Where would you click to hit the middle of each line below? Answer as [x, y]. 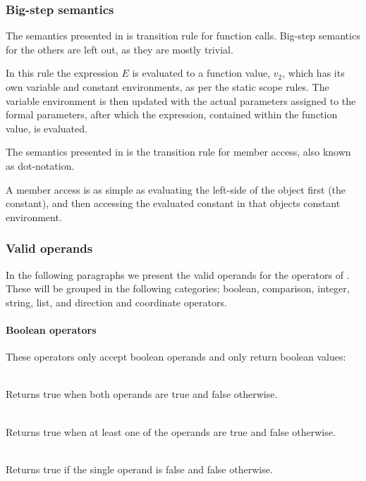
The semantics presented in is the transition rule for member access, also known [178, 152]
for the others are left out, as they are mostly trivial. [120, 49]
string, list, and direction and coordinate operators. [116, 302]
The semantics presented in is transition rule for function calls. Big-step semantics [183, 36]
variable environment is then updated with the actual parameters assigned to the [181, 100]
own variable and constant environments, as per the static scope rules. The [167, 87]
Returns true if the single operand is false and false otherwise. [139, 469]
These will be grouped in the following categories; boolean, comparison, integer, [178, 288]
